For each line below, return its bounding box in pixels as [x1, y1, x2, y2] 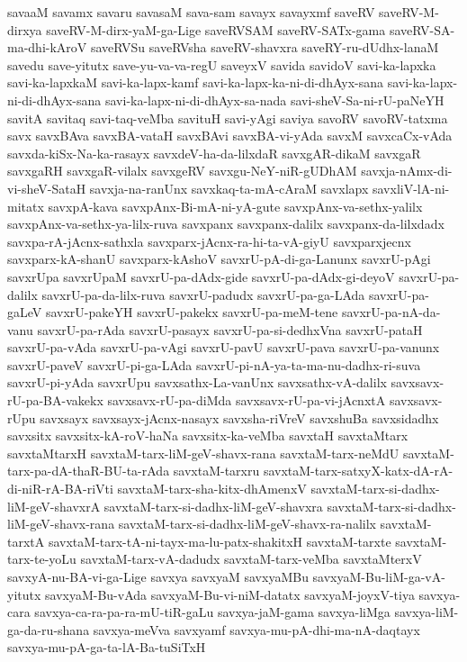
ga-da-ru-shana [7, 620, 90, 639]
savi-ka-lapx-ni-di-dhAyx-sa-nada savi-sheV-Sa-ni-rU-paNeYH [104, 90, 445, 109]
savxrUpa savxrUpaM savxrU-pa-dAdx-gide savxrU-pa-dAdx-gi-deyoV [7, 267, 395, 286]
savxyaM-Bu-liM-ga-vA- [312, 567, 445, 585]
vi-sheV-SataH [7, 178, 86, 197]
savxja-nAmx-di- [361, 161, 453, 180]
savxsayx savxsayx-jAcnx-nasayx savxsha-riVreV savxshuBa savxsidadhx [40, 408, 439, 427]
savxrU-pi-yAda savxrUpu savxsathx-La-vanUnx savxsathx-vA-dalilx [7, 373, 387, 392]
